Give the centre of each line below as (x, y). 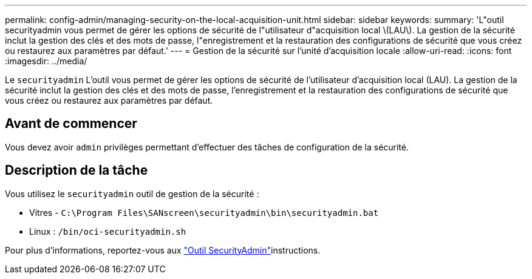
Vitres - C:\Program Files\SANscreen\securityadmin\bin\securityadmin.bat (204, 212)
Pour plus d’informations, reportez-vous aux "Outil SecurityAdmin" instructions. (163, 250)
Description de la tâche (77, 170)
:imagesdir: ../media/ (46, 61)
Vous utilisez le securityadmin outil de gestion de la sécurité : (132, 193)
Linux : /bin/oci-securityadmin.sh (108, 231)
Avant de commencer (71, 124)
